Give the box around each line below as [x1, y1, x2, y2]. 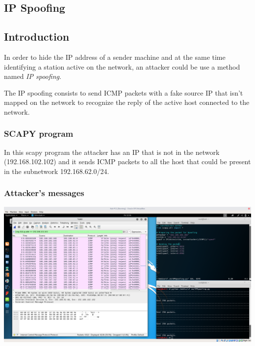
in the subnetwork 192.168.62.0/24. [4, 166, 109, 176]
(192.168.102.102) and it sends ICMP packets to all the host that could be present [4, 156, 251, 167]
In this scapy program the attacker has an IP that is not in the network [4, 147, 220, 157]
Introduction [4, 29, 70, 44]
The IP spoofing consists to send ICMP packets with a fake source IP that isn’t [4, 87, 243, 98]
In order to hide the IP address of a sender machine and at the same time [4, 51, 226, 62]
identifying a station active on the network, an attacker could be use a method [4, 61, 240, 72]
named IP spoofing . [4, 71, 61, 81]
